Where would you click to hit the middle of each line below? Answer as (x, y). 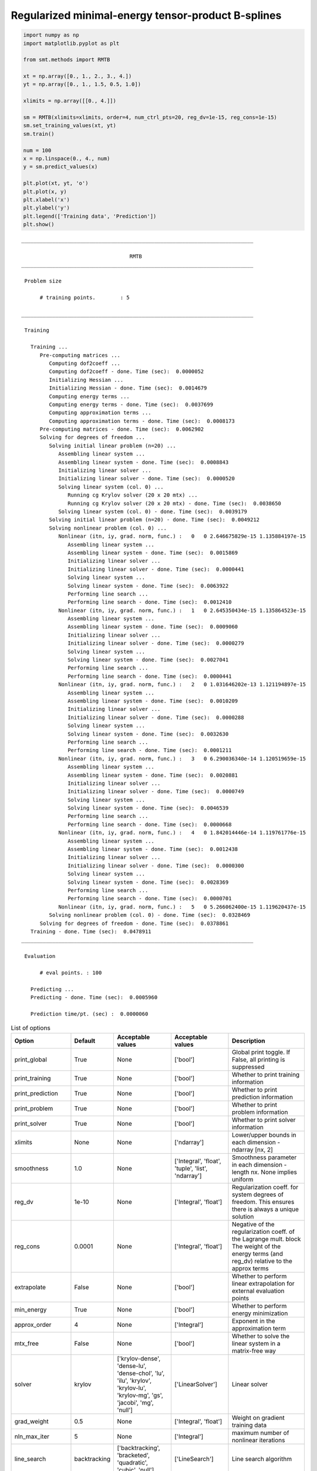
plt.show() (39, 224)
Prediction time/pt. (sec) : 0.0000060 (89, 1014)
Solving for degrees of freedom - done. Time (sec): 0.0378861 (134, 923)
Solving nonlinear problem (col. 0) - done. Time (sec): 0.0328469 (150, 915)
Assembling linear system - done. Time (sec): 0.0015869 (153, 553)
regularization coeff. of (263, 1232)
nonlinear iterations (259, 1440)
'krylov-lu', (132, 1387)
